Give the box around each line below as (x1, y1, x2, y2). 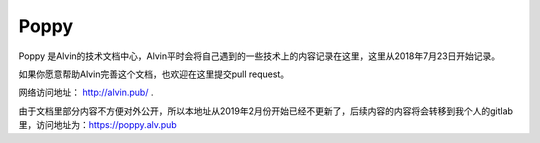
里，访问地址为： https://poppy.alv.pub (18, 119, 177, 131)
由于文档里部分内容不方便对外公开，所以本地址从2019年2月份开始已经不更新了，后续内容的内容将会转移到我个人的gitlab (18, 105, 514, 117)
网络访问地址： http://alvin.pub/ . (18, 86, 154, 99)
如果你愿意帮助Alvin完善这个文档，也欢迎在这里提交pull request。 (18, 68, 290, 80)
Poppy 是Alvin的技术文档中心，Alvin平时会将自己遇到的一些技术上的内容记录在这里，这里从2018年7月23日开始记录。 (18, 50, 501, 62)
